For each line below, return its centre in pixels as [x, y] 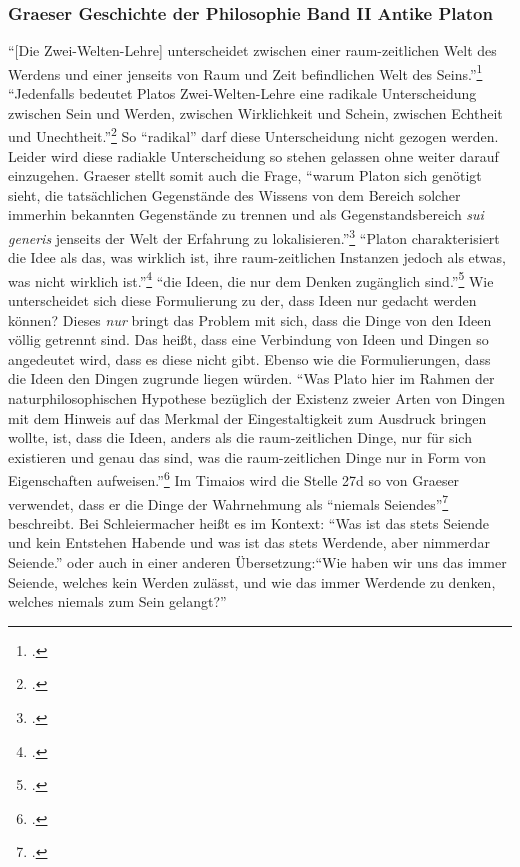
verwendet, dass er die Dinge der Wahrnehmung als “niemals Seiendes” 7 [228, 502]
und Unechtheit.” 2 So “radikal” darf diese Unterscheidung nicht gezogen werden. [253, 134]
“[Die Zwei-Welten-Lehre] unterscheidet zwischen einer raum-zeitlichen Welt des [252, 50]
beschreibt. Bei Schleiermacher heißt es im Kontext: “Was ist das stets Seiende [249, 522]
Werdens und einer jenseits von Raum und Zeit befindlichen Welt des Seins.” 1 [245, 72]
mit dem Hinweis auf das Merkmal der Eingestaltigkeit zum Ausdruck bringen [247, 417]
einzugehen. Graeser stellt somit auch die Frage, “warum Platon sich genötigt [245, 175]
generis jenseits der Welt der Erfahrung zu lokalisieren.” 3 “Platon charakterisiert [254, 236]
